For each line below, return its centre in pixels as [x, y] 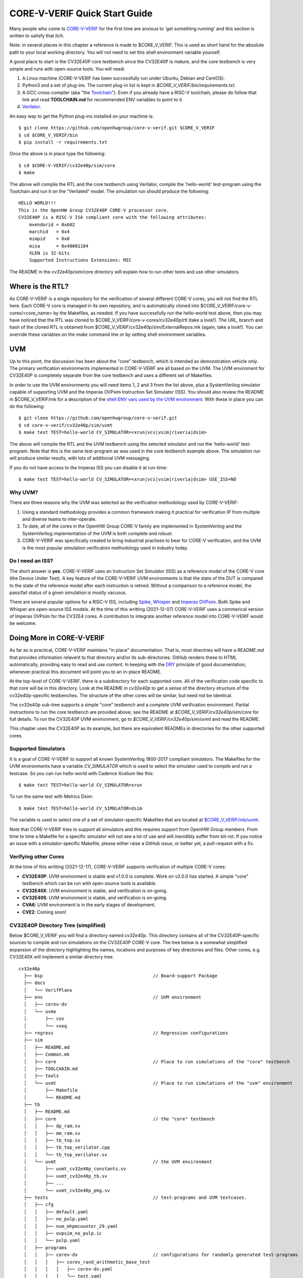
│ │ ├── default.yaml [56, 1212]
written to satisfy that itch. [37, 35]
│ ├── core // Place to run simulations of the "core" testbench [157, 1062]
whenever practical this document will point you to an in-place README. [85, 672]
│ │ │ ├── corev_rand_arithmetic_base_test [87, 1262]
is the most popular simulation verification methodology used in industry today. [105, 547]
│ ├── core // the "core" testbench [119, 1119]
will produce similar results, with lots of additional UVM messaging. [80, 458]
